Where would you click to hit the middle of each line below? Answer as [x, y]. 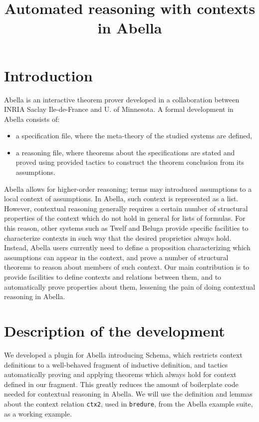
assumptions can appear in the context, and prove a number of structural [116, 257]
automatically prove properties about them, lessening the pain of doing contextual [130, 286]
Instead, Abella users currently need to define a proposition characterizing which [127, 247]
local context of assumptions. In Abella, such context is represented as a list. [121, 199]
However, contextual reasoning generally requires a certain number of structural [126, 208]
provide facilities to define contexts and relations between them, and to [113, 277]
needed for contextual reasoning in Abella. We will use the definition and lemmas [128, 394]
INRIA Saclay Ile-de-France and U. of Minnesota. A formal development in [119, 109]
